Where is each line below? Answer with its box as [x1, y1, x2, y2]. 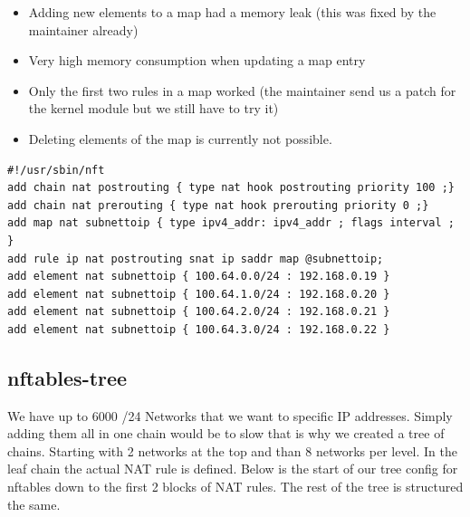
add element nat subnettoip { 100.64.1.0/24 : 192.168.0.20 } [7, 287, 390, 301]
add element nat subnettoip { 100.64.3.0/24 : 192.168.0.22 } [7, 322, 390, 336]
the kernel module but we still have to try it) [28, 99, 279, 118]
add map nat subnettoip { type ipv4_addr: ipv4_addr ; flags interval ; [7, 216, 455, 230]
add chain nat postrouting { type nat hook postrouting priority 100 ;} [7, 181, 455, 195]
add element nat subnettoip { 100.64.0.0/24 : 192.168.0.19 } [7, 270, 390, 283]
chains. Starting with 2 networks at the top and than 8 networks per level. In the [7, 441, 457, 460]
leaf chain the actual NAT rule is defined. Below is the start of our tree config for [7, 459, 458, 478]
